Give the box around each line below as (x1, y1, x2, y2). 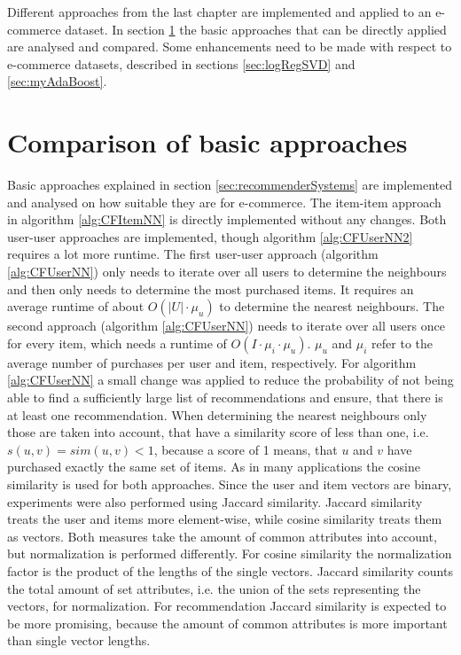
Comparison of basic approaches (7, 124, 408, 160)
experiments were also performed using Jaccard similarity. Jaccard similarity (7, 492, 423, 511)
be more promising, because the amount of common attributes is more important (7, 613, 448, 632)
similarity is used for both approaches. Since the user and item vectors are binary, (7, 475, 452, 493)
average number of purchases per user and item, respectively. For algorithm (7, 353, 417, 371)
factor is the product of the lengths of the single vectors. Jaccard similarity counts (7, 561, 453, 580)
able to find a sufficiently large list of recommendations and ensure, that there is (7, 388, 443, 407)
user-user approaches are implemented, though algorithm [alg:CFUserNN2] (7, 227, 413, 246)
